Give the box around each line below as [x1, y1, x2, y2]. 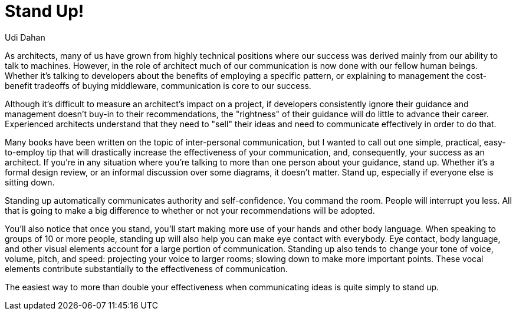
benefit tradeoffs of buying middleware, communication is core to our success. [5, 80, 311, 91]
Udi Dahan [5, 32, 45, 42]
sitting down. [5, 177, 55, 187]
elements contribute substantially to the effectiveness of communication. [5, 263, 288, 274]
